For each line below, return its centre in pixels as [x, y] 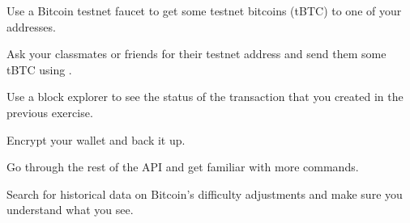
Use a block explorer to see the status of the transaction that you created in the [205, 97]
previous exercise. [50, 112]
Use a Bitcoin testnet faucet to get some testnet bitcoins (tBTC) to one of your [204, 11]
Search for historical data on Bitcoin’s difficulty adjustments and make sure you [205, 194]
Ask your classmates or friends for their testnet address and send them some [196, 54]
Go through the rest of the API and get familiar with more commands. [183, 167]
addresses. [31, 26]
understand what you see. [70, 210]
